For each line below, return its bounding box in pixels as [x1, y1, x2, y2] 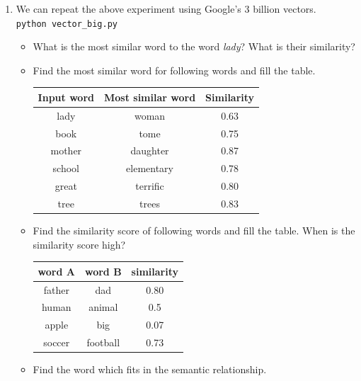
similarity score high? [33, 237, 126, 251]
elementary [126, 161, 173, 176]
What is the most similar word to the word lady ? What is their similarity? [33, 39, 355, 54]
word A [38, 263, 75, 278]
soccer [43, 335, 70, 350]
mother [50, 143, 82, 158]
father [43, 282, 69, 297]
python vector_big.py [16, 18, 118, 29]
